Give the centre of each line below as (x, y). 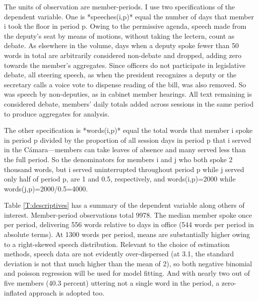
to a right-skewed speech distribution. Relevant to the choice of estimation (117, 244)
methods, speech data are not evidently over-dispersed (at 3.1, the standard (119, 254)
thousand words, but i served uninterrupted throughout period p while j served (124, 169)
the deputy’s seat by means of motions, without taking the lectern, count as (119, 35)
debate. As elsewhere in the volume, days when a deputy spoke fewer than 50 (122, 45)
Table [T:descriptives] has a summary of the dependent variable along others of (124, 205)
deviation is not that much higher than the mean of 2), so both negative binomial (128, 263)
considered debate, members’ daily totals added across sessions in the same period (129, 103)
